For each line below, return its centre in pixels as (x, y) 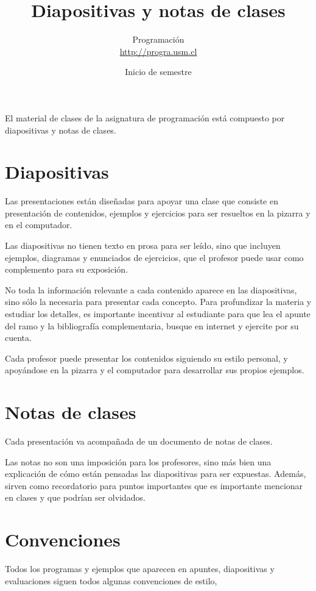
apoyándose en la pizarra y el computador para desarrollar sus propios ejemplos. (155, 370)
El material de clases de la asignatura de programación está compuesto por (145, 117)
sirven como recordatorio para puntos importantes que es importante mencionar (154, 485)
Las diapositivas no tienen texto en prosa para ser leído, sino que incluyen (143, 245)
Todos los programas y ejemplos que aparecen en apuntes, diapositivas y (140, 569)
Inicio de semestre (158, 72)
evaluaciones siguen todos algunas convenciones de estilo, (111, 580)
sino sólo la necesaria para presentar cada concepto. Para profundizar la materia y (158, 302)
